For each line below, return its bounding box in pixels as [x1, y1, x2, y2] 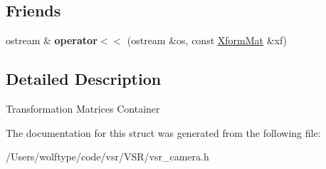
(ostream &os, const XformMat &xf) [127, 33, 288, 48]
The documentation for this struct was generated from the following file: [6, 125, 321, 140]
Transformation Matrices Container [6, 101, 160, 116]
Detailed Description [6, 68, 162, 90]
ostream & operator [6, 33, 98, 48]
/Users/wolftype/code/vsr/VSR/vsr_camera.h [6, 149, 209, 164]
